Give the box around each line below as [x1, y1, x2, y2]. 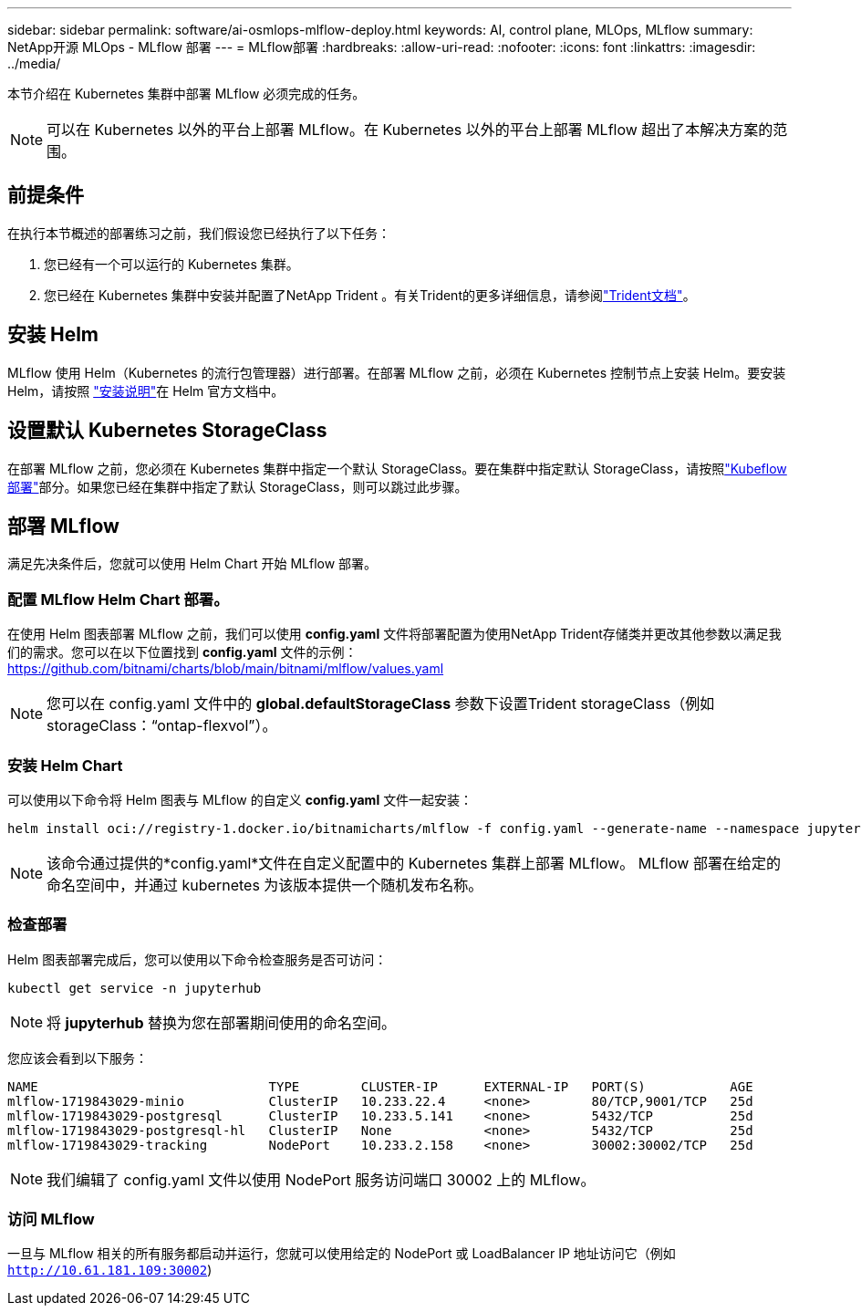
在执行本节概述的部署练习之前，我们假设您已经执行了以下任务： [7, 224, 390, 241]
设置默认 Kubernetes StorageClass [7, 419, 327, 443]
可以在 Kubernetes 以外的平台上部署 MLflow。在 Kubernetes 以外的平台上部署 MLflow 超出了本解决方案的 [47, 120, 773, 139]
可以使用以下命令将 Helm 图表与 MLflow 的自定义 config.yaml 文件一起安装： [7, 791, 473, 808]
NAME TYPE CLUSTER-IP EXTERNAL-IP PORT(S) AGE [7, 1079, 753, 1094]
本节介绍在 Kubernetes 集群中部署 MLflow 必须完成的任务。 [7, 86, 366, 101]
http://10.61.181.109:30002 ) [7, 1262, 213, 1278]
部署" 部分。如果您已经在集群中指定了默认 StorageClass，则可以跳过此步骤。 [7, 478, 468, 495]
